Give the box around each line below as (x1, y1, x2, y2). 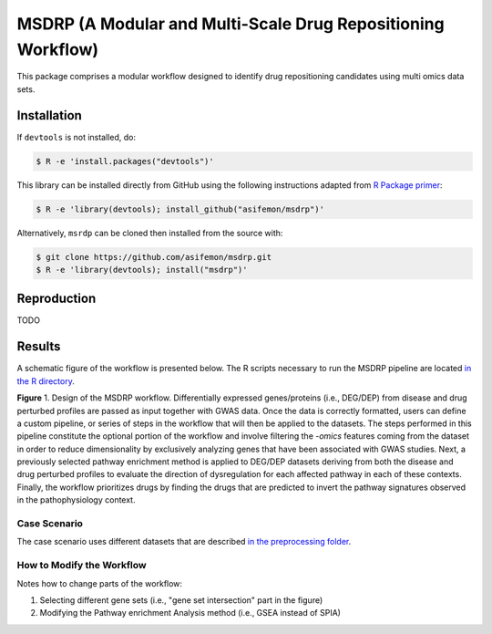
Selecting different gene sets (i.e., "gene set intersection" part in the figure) (39, 594, 323, 606)
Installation (16, 108, 82, 123)
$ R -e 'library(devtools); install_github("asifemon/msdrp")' (36, 203, 325, 214)
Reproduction (16, 291, 97, 307)
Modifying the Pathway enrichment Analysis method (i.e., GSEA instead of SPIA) (39, 608, 342, 618)
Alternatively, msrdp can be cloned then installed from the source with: (16, 227, 283, 238)
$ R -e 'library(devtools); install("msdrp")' (36, 265, 248, 275)
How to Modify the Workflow (16, 559, 147, 572)
